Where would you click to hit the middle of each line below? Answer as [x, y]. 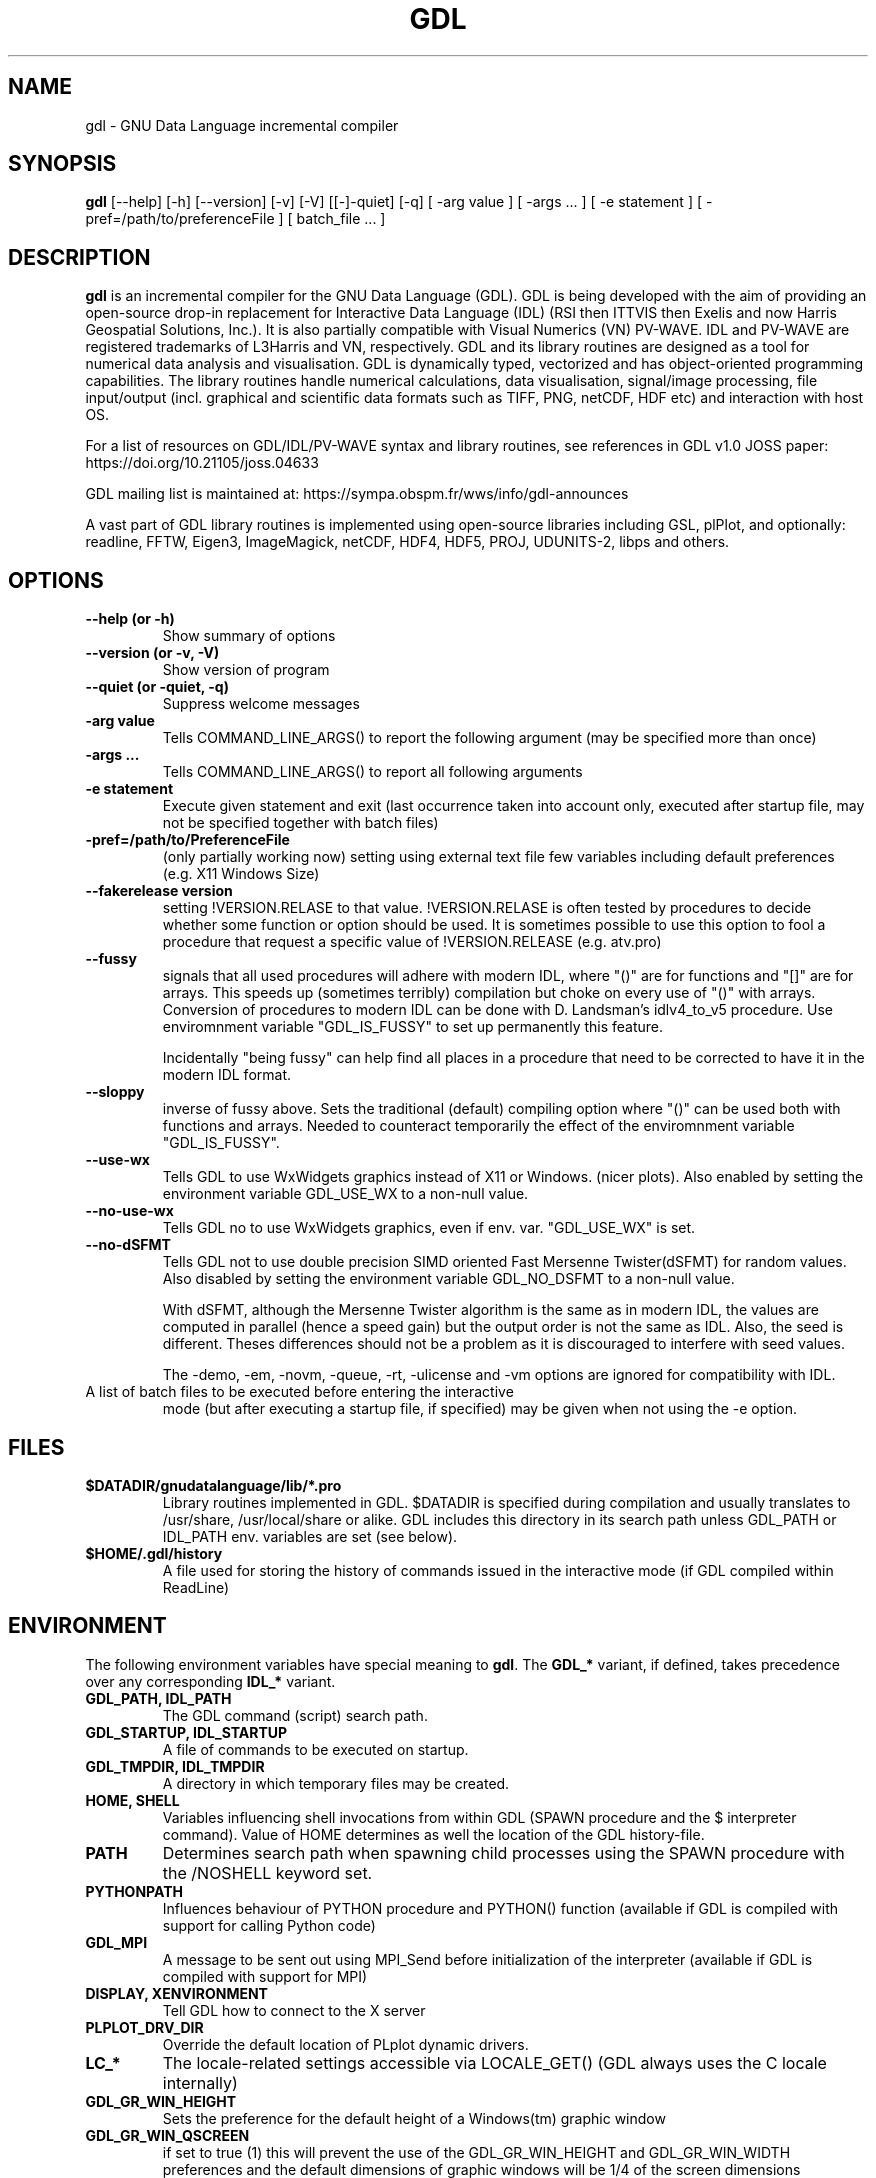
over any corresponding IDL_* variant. [210, 1681]
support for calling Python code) [269, 1925]
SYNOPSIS [62, 164]
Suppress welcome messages [261, 704]
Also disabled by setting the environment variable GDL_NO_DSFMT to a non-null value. [448, 1279]
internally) [200, 2082]
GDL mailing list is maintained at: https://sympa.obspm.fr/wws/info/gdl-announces [357, 494]
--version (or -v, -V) [152, 653]
